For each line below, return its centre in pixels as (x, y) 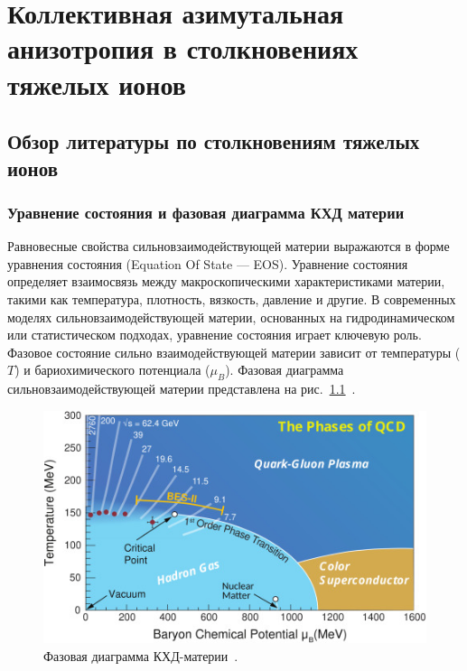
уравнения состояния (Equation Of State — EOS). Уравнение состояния (208, 263)
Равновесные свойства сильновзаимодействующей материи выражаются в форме (229, 246)
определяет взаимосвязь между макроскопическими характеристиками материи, (226, 281)
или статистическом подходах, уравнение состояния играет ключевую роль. (215, 335)
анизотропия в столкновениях (183, 48)
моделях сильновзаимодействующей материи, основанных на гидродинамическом (231, 317)
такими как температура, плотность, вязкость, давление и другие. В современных (232, 298)
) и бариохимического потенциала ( (112, 370)
